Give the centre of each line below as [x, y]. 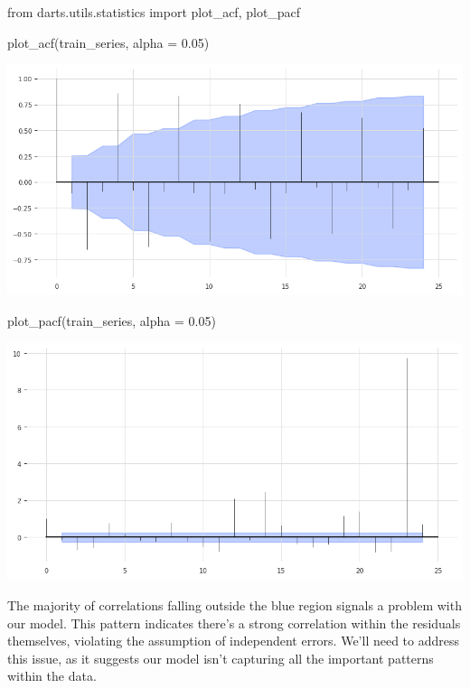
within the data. [52, 676]
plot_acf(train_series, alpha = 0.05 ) [108, 42]
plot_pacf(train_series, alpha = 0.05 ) [112, 320]
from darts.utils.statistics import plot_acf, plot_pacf [154, 12]
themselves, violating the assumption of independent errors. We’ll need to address [234, 641]
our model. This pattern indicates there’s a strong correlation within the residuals [234, 623]
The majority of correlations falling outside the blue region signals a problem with [235, 604]
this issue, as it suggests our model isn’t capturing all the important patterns [221, 658]
